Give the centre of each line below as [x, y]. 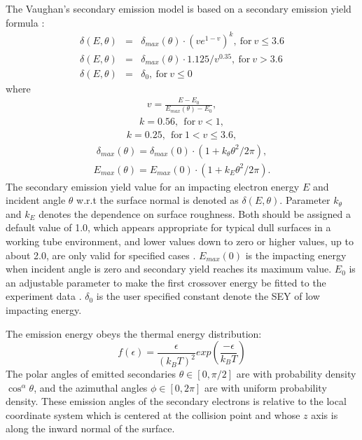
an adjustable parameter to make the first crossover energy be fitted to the [166, 282]
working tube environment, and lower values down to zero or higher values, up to [180, 241]
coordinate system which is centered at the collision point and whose [153, 414]
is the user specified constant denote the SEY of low [208, 296]
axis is [325, 414]
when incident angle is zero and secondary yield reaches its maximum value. [169, 269]
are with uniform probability [266, 387]
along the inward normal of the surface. [90, 428]
